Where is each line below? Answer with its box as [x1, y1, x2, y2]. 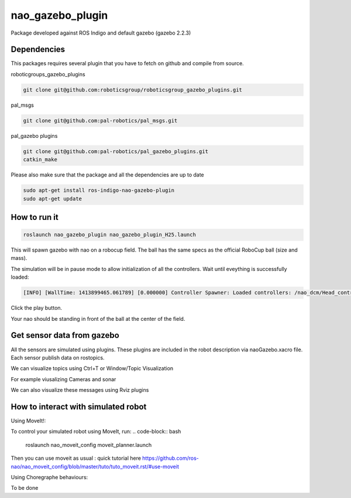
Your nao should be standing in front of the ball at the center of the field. [11, 315, 185, 322]
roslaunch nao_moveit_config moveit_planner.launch [25, 441, 152, 448]
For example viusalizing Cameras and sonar [11, 375, 116, 382]
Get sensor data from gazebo [11, 330, 119, 340]
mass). [11, 255, 27, 262]
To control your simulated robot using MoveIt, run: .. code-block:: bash [11, 428, 181, 435]
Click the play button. [11, 304, 63, 311]
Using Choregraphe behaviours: [11, 473, 88, 480]
